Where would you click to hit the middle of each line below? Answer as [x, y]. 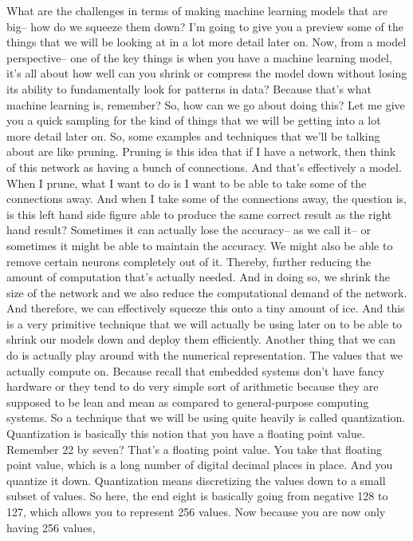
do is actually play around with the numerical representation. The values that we [205, 355]
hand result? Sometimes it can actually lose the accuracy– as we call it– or [189, 230]
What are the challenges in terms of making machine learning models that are [197, 10]
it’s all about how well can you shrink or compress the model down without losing [207, 73]
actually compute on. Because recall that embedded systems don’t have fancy [196, 370]
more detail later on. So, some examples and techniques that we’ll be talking [193, 135]
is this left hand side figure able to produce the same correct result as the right [199, 214]
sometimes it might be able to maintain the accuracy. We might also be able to [200, 245]
